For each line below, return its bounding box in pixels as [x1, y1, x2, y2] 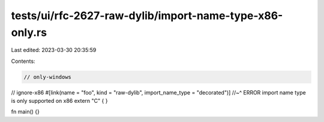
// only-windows [23, 74, 72, 80]
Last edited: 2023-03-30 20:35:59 [11, 47, 97, 54]
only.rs [11, 26, 47, 39]
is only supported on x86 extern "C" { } [11, 97, 108, 105]
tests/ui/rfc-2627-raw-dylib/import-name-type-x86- [11, 9, 283, 22]
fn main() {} [11, 108, 40, 115]
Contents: [11, 57, 35, 65]
